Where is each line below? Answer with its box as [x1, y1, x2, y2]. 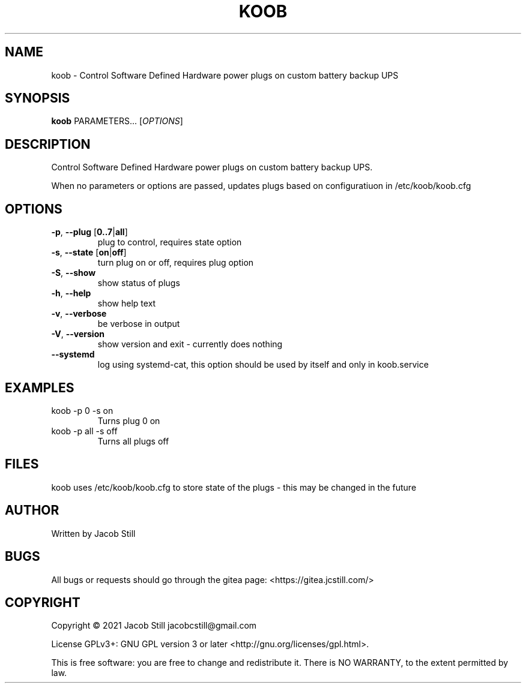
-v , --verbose [51, 308, 107, 319]
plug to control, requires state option [97, 237, 242, 248]
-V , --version [51, 329, 104, 340]
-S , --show [51, 268, 96, 278]
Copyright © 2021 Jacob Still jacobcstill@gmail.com [51, 620, 257, 631]
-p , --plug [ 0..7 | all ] [51, 227, 128, 238]
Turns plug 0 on [97, 415, 160, 426]
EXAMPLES [5, 380, 74, 395]
